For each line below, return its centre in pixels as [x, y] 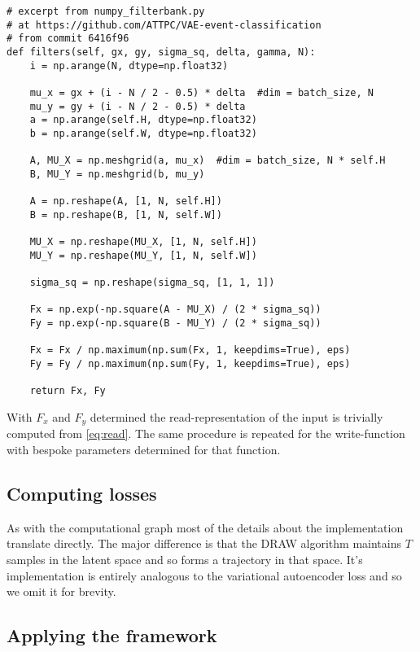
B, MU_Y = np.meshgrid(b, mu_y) [117, 174]
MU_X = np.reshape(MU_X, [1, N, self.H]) [143, 242]
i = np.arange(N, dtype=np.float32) [129, 66]
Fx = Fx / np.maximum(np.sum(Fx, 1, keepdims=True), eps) [190, 350]
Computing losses [82, 494]
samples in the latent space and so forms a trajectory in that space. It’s [185, 560]
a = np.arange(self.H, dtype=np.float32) [143, 120]
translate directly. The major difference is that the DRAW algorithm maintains [204, 543]
